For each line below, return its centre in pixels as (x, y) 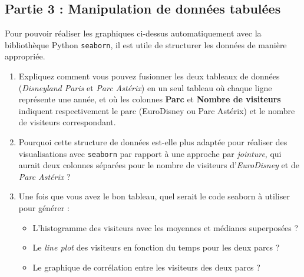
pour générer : (44, 208)
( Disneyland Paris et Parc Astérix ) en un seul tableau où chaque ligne (145, 87)
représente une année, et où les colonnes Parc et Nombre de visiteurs (150, 99)
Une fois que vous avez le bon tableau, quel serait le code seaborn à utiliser (154, 196)
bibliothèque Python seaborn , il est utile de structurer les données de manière (146, 44)
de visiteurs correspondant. (67, 122)
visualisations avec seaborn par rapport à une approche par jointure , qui (150, 153)
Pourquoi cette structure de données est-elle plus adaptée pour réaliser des (153, 142)
